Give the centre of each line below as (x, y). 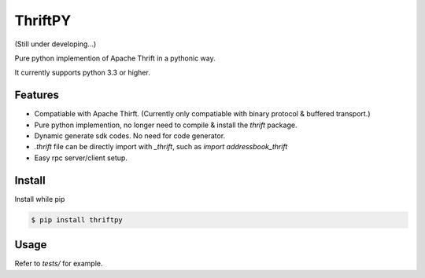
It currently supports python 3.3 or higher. (83, 73)
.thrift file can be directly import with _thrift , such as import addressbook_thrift (161, 147)
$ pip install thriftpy (77, 219)
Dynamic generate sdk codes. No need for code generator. (130, 136)
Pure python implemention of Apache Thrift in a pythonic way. (115, 58)
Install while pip (40, 199)
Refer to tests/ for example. (59, 264)
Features (37, 95)
